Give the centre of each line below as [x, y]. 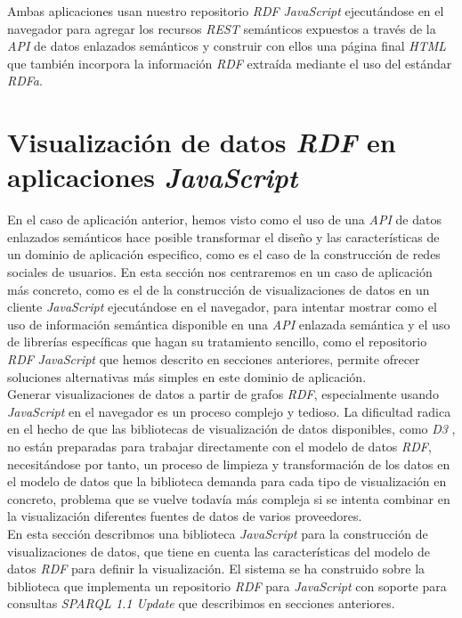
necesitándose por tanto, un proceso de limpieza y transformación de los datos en [229, 463]
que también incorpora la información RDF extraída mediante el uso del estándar [230, 63]
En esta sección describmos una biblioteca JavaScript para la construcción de [218, 533]
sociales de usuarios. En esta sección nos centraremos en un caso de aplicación [220, 272]
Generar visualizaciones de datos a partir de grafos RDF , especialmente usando [223, 394]
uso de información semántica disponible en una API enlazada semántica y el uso [229, 324]
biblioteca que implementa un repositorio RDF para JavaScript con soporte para [227, 585]
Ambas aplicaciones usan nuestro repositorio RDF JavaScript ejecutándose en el [226, 11]
